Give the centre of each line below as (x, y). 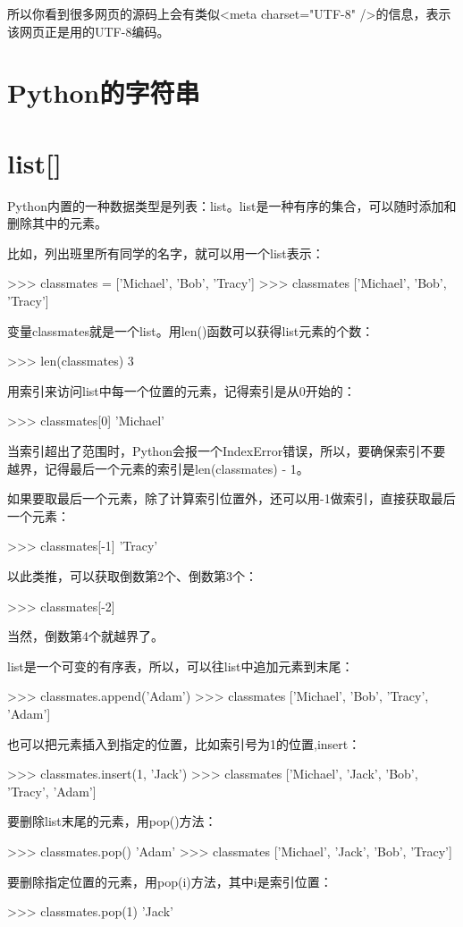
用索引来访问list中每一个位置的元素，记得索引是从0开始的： (181, 390)
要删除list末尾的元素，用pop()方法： (112, 821)
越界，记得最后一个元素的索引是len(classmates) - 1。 (158, 468)
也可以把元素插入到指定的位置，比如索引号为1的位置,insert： (184, 743)
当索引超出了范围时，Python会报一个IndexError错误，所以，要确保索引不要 (227, 451)
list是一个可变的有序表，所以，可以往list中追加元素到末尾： (181, 666)
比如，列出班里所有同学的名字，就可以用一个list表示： (166, 253)
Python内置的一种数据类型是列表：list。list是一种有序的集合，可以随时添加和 (232, 205)
